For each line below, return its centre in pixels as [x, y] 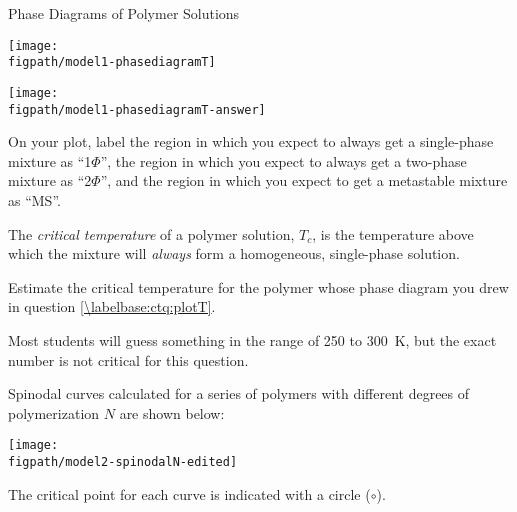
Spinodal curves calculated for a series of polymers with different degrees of [239, 393]
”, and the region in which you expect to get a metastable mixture [304, 180]
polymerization [54, 412]
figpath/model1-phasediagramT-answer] [137, 109]
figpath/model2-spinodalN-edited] [123, 462]
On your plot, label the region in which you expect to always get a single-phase [251, 141]
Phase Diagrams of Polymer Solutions [124, 13]
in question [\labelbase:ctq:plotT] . [112, 306]
